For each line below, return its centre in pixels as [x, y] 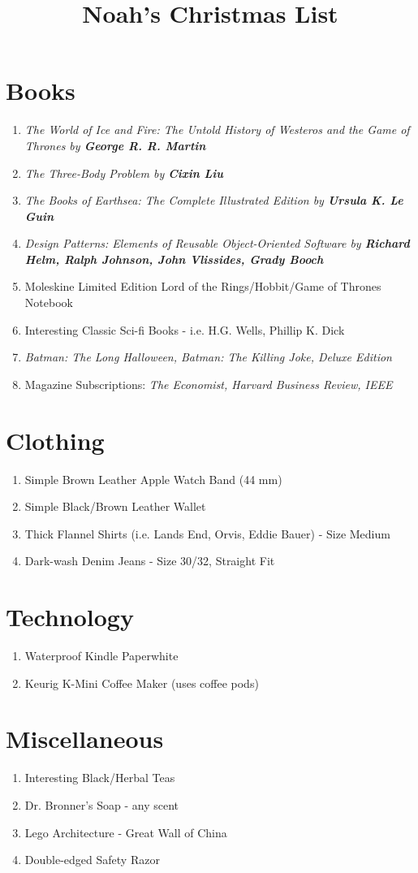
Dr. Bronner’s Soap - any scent [102, 804]
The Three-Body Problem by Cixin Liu [124, 173]
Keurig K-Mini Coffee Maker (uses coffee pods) [142, 683]
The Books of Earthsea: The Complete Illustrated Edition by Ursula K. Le [214, 200]
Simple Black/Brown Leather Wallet [115, 506]
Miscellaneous [85, 739]
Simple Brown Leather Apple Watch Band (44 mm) [153, 479]
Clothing [55, 440]
